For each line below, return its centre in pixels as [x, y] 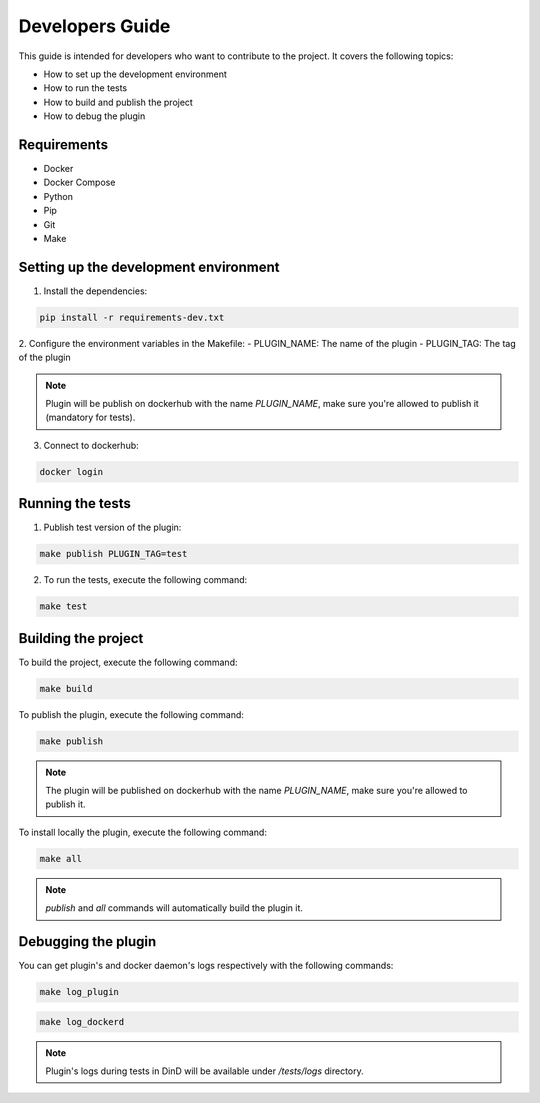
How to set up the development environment [135, 74]
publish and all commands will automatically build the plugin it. [174, 908]
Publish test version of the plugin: [112, 527]
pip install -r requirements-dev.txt [132, 317]
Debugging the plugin [87, 941]
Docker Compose [79, 182]
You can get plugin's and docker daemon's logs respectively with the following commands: [206, 966]
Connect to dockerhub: [91, 445]
